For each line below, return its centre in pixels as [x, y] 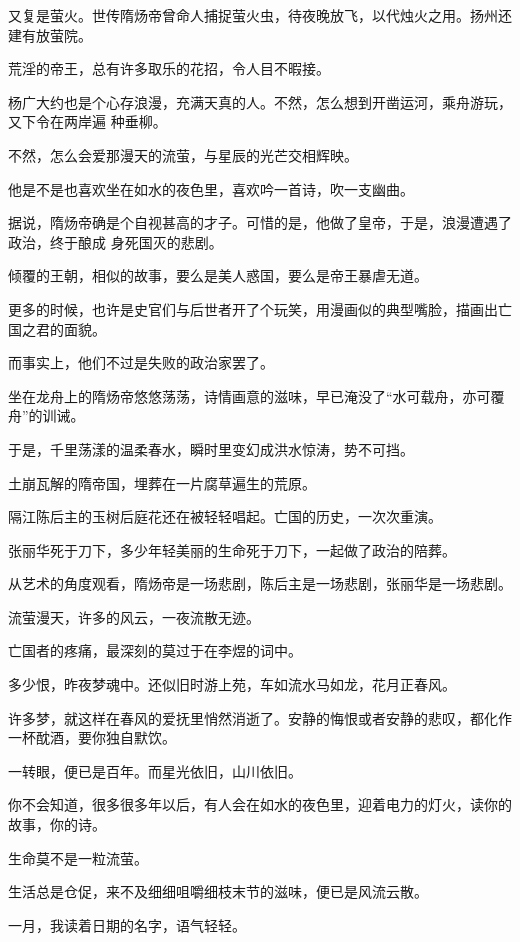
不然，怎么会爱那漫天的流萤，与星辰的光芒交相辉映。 [183, 154]
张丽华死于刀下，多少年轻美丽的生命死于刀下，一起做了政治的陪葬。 [232, 549]
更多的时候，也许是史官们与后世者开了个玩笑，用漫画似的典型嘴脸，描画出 [253, 308]
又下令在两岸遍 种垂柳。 [87, 121]
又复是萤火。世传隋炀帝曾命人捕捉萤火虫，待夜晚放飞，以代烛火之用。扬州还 [260, 15]
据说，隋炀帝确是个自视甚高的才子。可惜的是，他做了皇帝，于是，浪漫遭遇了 [260, 222]
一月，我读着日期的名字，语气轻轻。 [127, 924]
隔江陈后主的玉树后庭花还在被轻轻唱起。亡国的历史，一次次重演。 [225, 516]
